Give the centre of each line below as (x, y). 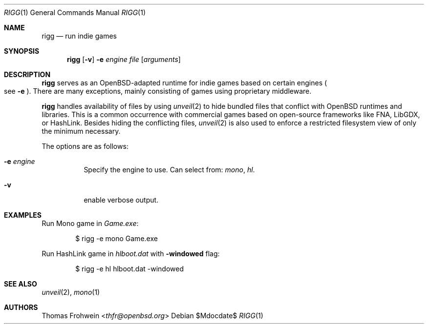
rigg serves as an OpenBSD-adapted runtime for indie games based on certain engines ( (184, 83)
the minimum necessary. (81, 131)
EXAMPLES (23, 215)
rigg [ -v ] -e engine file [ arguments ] (124, 59)
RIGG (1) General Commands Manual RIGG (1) (75, 12)
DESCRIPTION (27, 74)
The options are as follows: (85, 146)
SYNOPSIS (22, 51)
